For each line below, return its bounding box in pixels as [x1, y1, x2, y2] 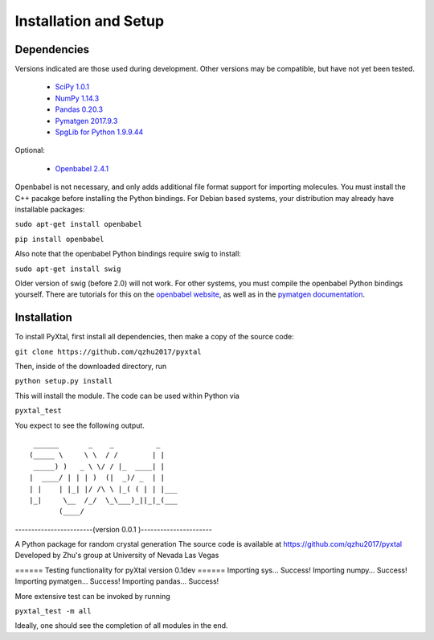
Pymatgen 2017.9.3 [55, 116, 118, 125]
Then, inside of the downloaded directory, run [14, 362, 167, 371]
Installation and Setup [14, 12, 165, 30]
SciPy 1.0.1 [55, 82, 90, 92]
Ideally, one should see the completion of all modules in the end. [14, 621, 228, 630]
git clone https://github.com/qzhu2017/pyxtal [14, 347, 202, 356]
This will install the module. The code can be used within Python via [14, 391, 240, 400]
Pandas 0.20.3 [55, 105, 104, 114]
